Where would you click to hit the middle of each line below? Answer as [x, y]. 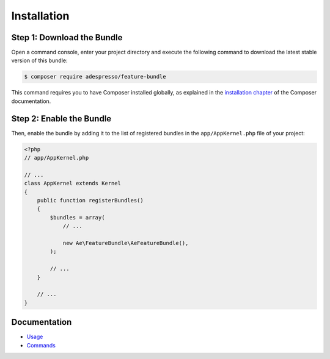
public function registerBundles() [90, 201]
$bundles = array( [77, 217]
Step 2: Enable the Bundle [61, 119]
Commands [41, 345]
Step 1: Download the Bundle [67, 37]
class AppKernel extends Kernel [73, 183]
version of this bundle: [39, 60]
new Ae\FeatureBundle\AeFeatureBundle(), [126, 243]
